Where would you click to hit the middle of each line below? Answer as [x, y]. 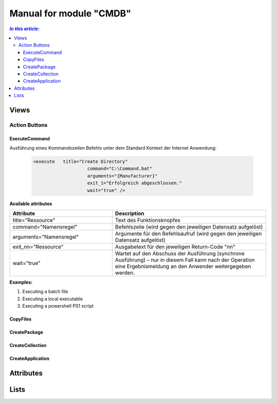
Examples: [21, 282]
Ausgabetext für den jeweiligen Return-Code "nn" [175, 247]
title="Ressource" [34, 220]
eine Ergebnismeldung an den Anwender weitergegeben [183, 266]
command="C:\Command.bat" [120, 169]
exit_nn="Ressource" [38, 247]
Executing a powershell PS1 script [58, 306]
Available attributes [31, 204]
